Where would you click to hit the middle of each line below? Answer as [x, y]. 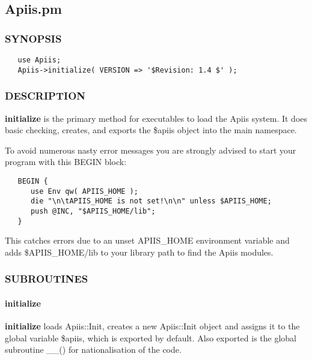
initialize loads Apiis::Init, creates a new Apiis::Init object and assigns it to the [152, 326]
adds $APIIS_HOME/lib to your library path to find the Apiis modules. [139, 252]
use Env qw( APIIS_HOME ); [84, 191]
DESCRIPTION [45, 96]
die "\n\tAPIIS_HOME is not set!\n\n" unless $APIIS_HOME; [151, 201]
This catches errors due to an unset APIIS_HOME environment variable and [147, 240]
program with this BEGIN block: [66, 162]
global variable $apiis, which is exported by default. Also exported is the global [151, 337]
